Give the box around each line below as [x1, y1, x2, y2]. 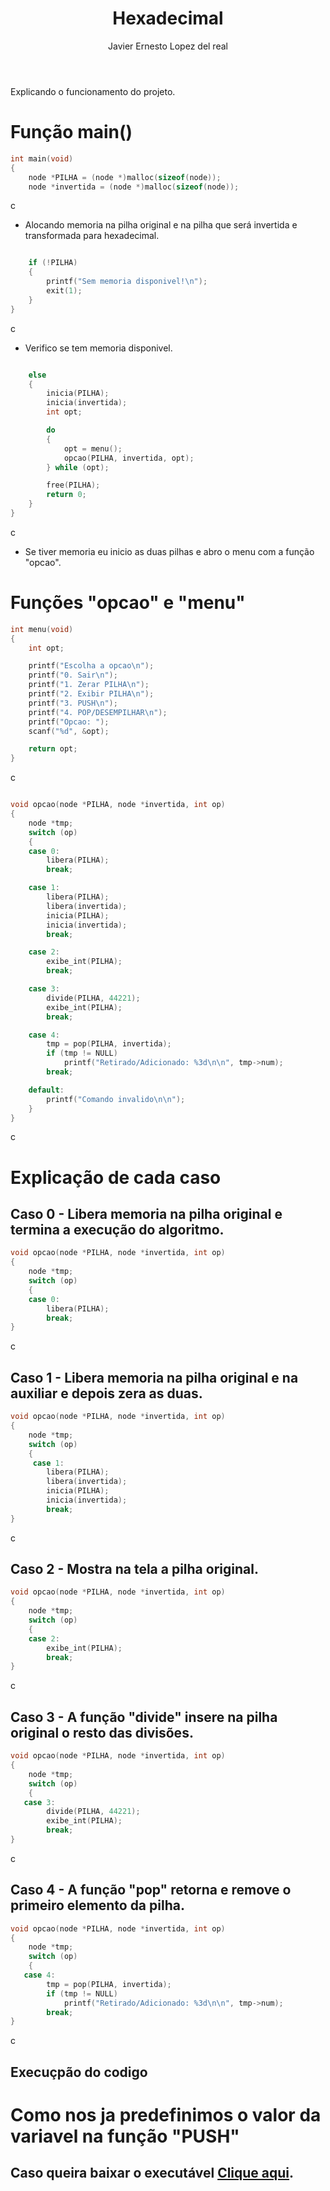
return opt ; [28, 744, 78, 754]
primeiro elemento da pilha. [10, 1897, 185, 1914]
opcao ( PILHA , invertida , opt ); [63, 453, 195, 463]
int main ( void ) [10, 153, 74, 164]
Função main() [10, 121, 133, 144]
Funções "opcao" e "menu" [10, 592, 246, 614]
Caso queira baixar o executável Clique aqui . [10, 2165, 295, 2182]
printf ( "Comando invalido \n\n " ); [46, 1094, 186, 1104]
